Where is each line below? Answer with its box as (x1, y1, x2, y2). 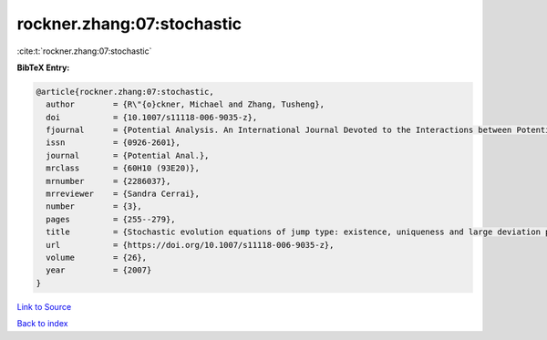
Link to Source (16, 301, 72, 312)
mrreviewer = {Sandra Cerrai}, (46, 189, 201, 200)
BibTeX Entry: (16, 62, 70, 73)
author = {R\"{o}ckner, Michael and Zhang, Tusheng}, (46, 99, 325, 109)
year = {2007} (46, 265, 152, 275)
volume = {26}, (46, 252, 148, 263)
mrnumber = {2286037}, (46, 176, 171, 186)
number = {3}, (46, 201, 143, 211)
